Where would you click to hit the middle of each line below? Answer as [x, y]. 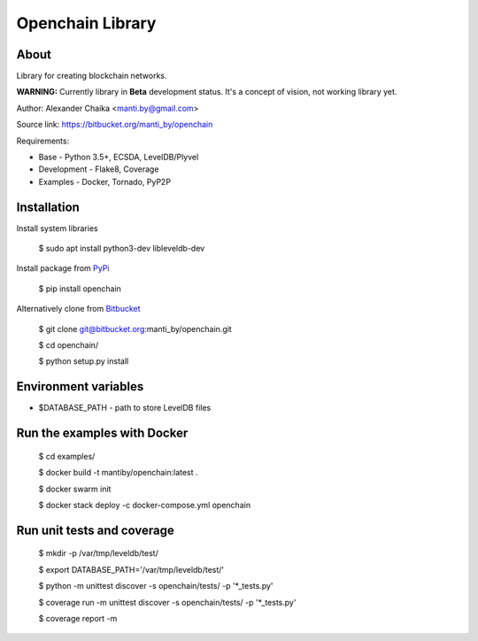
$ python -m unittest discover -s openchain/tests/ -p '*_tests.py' [156, 586]
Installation [48, 207]
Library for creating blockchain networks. [92, 76]
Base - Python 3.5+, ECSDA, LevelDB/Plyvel [119, 157]
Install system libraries [57, 228]
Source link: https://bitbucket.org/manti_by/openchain [115, 125]
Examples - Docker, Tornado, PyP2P [105, 181]
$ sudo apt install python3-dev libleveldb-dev [122, 249]
